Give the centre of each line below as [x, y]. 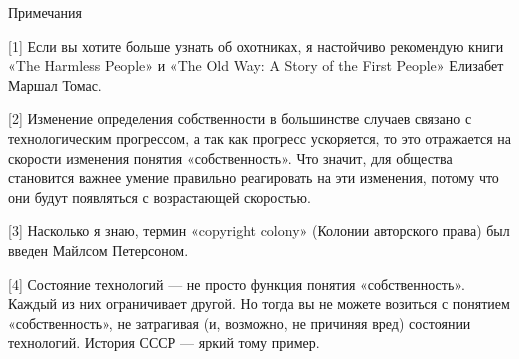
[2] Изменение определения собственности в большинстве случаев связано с [240, 118]
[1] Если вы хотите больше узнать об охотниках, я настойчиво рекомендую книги [256, 45]
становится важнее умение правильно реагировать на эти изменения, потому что [253, 177]
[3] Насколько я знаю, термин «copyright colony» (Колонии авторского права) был [259, 230]
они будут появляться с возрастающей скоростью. [159, 196]
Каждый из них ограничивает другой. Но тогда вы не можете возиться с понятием [259, 303]
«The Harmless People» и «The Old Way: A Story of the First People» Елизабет [256, 65]
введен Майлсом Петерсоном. [98, 249]
